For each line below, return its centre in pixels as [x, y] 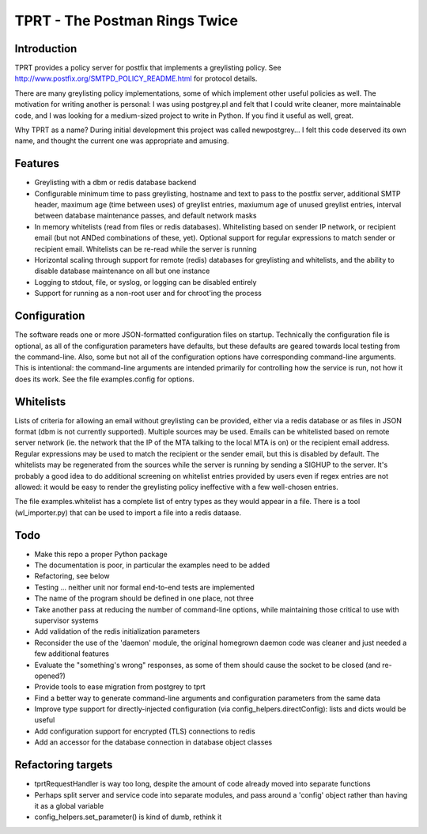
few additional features [72, 654]
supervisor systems [66, 620]
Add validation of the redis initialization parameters [117, 631]
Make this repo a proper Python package [101, 554]
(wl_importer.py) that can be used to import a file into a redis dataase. [128, 512]
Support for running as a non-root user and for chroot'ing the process [148, 294]
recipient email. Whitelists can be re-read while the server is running [145, 248]
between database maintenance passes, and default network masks [145, 216]
